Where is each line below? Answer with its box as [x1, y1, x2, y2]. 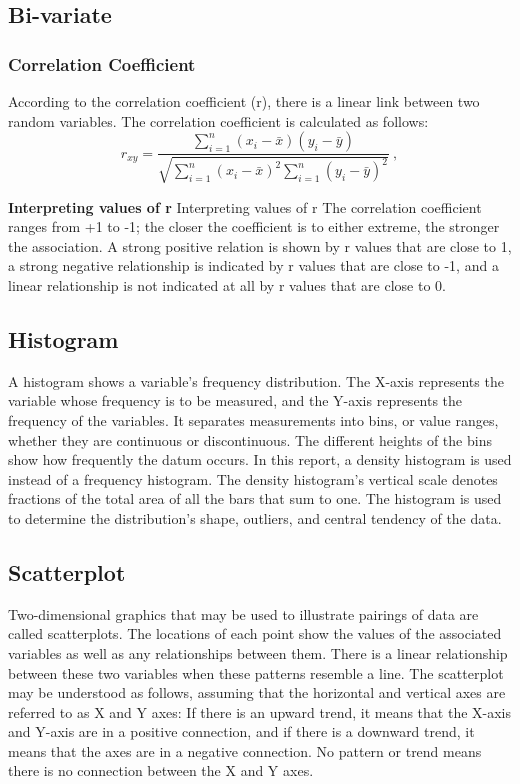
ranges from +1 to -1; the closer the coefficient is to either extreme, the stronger [8, 216, 500, 237]
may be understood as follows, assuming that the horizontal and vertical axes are [8, 682, 506, 703]
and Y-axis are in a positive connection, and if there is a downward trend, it [8, 721, 475, 742]
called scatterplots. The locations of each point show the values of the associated [8, 623, 502, 644]
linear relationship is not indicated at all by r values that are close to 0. [8, 274, 446, 295]
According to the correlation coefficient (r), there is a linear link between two [8, 91, 480, 111]
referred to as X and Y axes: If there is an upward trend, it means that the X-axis [8, 701, 512, 722]
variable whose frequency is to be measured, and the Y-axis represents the [8, 390, 463, 411]
